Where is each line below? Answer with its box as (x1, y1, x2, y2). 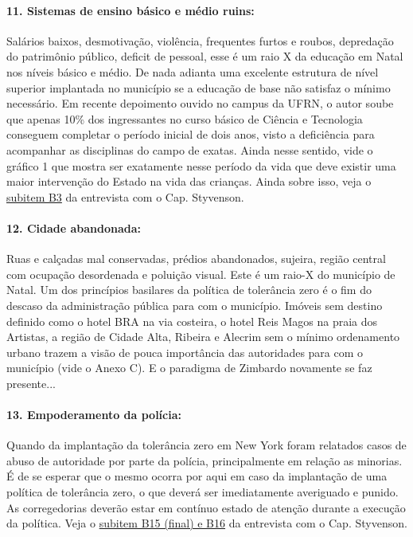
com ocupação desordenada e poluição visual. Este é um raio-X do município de (6, 265, 395, 282)
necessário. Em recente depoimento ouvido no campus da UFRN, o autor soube (6, 95, 394, 112)
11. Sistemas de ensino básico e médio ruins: (6, 2, 255, 18)
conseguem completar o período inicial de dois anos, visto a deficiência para (6, 126, 375, 143)
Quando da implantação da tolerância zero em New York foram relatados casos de (6, 437, 407, 453)
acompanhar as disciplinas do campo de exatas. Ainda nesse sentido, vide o (6, 141, 373, 158)
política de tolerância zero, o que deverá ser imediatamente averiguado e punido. (6, 484, 399, 500)
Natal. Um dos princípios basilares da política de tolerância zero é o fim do (6, 281, 372, 298)
